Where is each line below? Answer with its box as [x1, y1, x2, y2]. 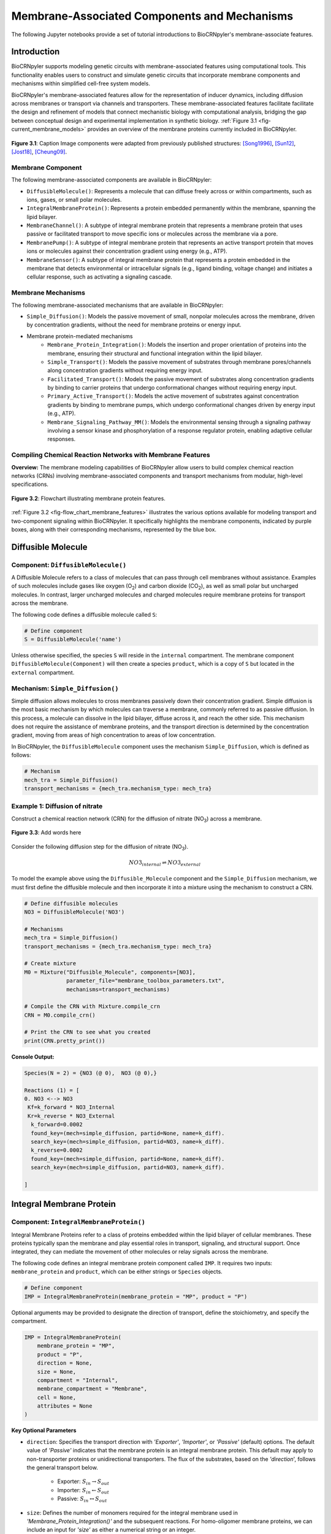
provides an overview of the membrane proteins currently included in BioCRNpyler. [87, 126, 297, 133]
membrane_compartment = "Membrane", [37, 1386, 147, 1392]
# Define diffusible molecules [24, 900, 119, 907]
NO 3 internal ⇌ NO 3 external [129, 859, 201, 868]
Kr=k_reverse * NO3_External [28, 1112, 115, 1119]
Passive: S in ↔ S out [57, 1495, 107, 1503]
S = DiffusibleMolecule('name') [24, 636, 122, 642]
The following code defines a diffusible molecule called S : [11, 611, 158, 618]
